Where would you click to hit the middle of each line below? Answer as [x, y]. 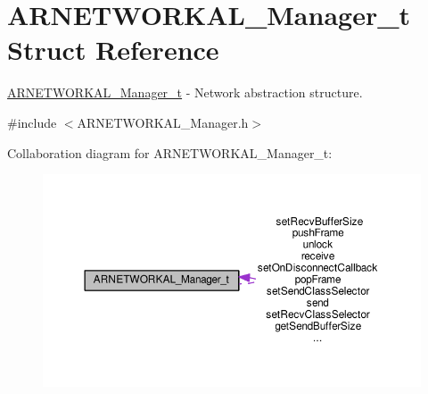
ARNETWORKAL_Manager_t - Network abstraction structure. [185, 92]
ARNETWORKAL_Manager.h [163, 122]
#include [32, 122]
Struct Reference [113, 50]
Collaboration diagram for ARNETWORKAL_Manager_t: [170, 152]
